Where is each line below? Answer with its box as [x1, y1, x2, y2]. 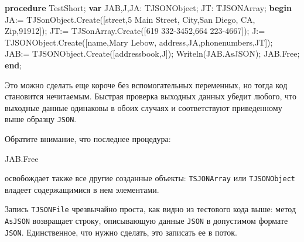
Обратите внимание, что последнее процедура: [5, 133, 171, 144]
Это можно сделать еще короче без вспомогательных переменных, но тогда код [5, 78, 288, 91]
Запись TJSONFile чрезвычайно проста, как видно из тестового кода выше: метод [5, 203, 296, 215]
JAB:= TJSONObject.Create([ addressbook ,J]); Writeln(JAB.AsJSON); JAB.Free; [5, 47, 300, 60]
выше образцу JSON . [5, 113, 77, 125]
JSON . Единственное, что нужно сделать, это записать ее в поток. [5, 226, 237, 238]
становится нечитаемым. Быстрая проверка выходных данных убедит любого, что [5, 90, 296, 102]
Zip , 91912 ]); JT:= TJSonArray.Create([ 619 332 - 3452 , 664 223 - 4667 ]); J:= [5, 25, 265, 37]
